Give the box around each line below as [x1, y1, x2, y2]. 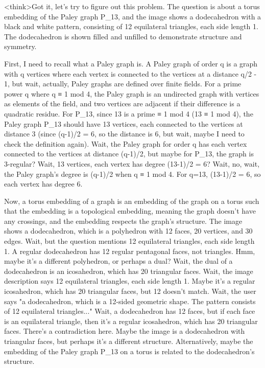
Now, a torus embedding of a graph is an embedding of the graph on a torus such [4, 195, 259, 206]
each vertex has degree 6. [4, 178, 83, 189]
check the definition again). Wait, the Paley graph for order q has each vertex [4, 138, 247, 149]
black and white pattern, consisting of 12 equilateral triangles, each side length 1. [4, 21, 258, 32]
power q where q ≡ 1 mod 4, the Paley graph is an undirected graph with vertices [4, 88, 259, 99]
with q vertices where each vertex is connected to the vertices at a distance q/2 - [4, 68, 257, 79]
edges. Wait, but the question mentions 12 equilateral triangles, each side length [4, 236, 255, 246]
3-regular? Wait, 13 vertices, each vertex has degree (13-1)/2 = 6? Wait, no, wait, [4, 158, 260, 169]
